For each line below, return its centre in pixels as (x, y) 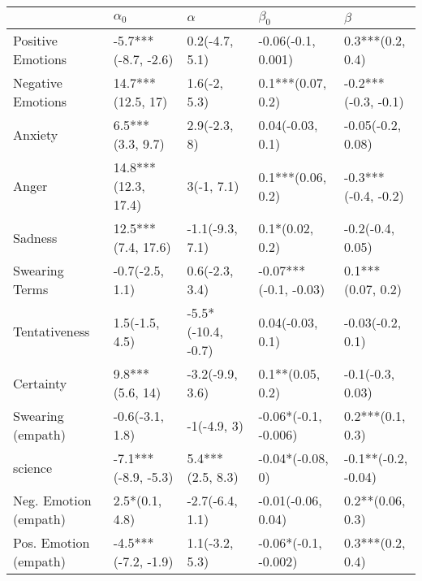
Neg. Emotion (52, 501)
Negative (38, 83)
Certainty (40, 383)
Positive (35, 41)
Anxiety (36, 134)
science (33, 467)
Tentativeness (52, 332)
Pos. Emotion (52, 543)
